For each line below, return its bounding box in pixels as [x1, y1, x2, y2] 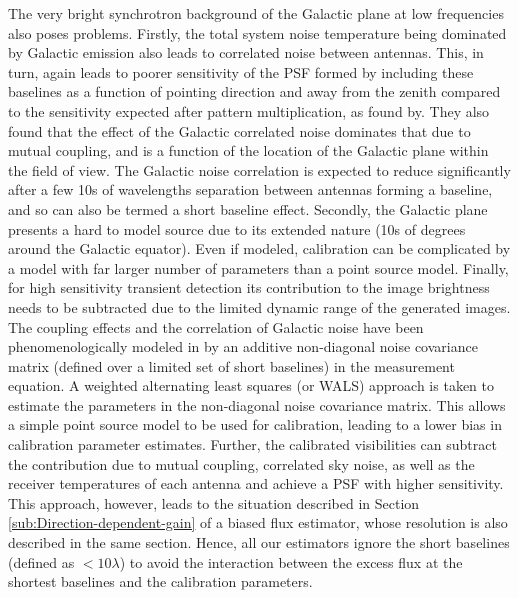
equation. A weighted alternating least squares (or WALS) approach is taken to [8, 375, 494, 396]
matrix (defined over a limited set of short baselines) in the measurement [8, 355, 455, 376]
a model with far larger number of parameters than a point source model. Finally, [8, 257, 509, 278]
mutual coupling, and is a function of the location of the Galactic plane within [8, 140, 489, 161]
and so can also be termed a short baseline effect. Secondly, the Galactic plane [8, 198, 488, 219]
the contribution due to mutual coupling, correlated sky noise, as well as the [8, 453, 475, 474]
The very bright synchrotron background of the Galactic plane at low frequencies [8, 3, 504, 23]
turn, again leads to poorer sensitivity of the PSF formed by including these [8, 61, 474, 82]
